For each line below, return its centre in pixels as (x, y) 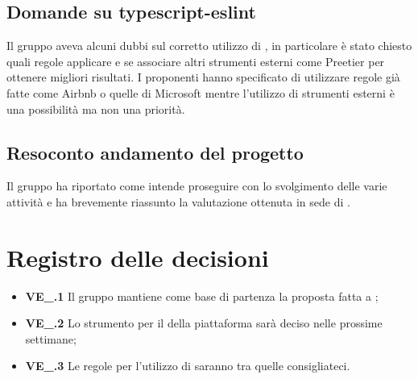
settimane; (51, 338)
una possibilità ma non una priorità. (96, 108)
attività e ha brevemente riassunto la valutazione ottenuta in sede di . (178, 201)
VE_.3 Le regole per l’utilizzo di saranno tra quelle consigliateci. (188, 366)
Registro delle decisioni (138, 257)
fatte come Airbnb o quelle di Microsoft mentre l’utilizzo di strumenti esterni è (201, 92)
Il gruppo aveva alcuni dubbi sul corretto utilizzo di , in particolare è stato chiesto (209, 46)
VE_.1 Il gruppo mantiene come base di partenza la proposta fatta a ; (202, 296)
